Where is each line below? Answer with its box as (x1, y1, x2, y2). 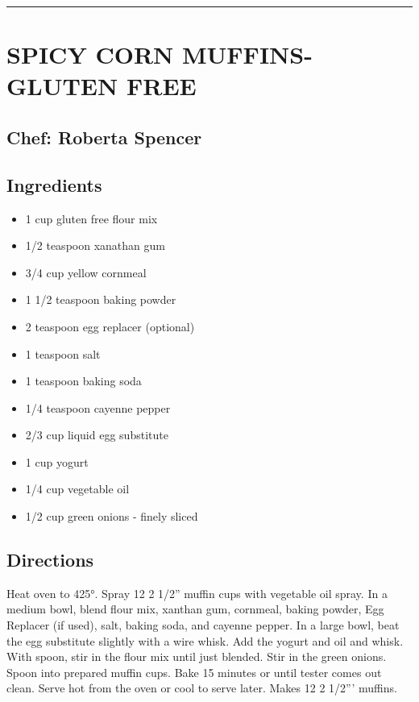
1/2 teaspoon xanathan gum (25, 237, 165, 254)
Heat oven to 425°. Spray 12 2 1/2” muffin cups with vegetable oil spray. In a (6, 584, 388, 601)
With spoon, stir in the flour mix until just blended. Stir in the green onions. (6, 648, 387, 665)
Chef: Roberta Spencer (6, 124, 202, 149)
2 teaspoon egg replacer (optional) (25, 318, 195, 334)
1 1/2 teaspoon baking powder (25, 291, 176, 308)
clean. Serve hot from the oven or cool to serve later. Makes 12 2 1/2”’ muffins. (6, 679, 397, 696)
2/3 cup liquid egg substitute (25, 426, 168, 443)
